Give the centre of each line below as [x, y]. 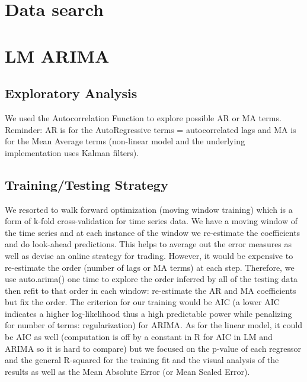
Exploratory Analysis [71, 93]
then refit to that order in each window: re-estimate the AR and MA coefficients [151, 290]
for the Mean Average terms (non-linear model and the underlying [125, 141]
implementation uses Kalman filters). [72, 152]
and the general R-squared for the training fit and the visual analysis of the [142, 360]
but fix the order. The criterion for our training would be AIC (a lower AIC [142, 302]
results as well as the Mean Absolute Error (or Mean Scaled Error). [127, 371]
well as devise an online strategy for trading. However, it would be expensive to [149, 255]
